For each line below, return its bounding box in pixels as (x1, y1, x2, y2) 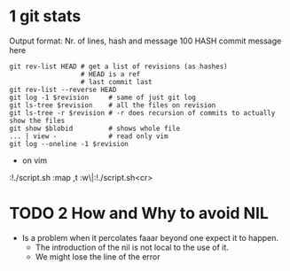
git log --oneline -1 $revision (9, 139, 129, 148)
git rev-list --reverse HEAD (9, 85, 117, 94)
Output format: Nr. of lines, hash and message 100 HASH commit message (9, 35, 282, 46)
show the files (9, 116, 66, 125)
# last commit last (80, 77, 153, 86)
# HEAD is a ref (80, 69, 141, 79)
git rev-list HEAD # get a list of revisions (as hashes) (9, 62, 228, 71)
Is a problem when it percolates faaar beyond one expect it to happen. (21, 232, 279, 243)
